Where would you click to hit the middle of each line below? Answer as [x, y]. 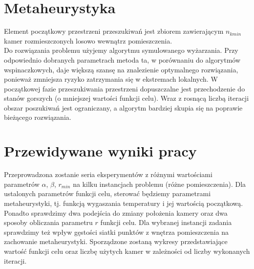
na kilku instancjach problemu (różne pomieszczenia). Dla [159, 184]
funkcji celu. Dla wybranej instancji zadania [166, 222]
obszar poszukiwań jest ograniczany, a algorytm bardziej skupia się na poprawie [123, 107]
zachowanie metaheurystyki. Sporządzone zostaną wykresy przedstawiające [116, 241]
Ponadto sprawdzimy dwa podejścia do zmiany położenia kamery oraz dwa [116, 213]
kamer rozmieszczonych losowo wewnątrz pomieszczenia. [88, 40]
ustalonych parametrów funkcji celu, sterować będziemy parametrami [107, 193]
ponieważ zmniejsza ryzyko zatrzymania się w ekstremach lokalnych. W [111, 79]
